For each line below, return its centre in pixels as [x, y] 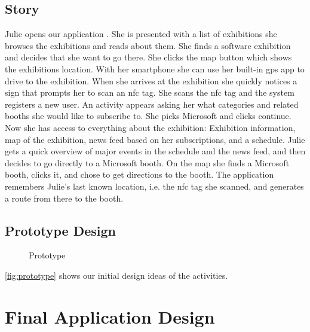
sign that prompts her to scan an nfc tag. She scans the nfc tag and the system [150, 92]
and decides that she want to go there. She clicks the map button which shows [148, 57]
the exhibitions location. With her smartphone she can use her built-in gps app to [155, 68]
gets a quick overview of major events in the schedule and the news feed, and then [155, 151]
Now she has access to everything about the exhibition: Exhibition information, [150, 127]
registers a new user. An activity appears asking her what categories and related [152, 104]
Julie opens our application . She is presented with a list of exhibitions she [141, 34]
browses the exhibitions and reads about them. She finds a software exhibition [148, 45]
